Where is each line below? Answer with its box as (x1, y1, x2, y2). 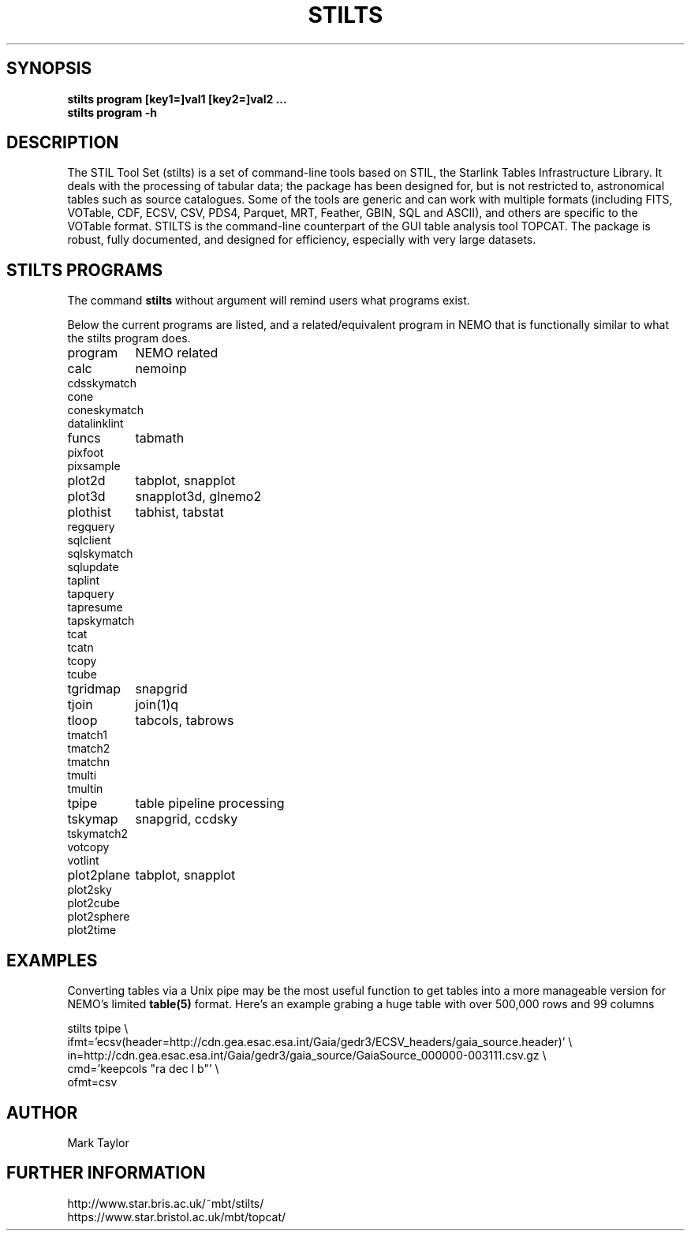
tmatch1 (67, 728, 107, 742)
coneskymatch (67, 403, 144, 417)
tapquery (67, 587, 114, 601)
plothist (67, 504, 111, 521)
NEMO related (135, 345, 219, 361)
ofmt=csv (67, 1075, 118, 1089)
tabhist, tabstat (135, 504, 224, 521)
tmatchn (67, 755, 110, 769)
